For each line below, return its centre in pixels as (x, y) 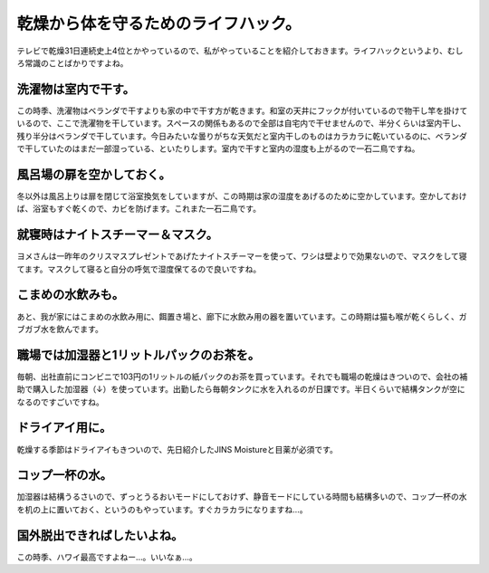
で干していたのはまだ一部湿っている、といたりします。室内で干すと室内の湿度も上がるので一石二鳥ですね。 (218, 148)
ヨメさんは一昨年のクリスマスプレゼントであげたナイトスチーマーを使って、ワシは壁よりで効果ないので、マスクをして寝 (242, 256)
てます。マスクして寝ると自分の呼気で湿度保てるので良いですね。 (139, 269)
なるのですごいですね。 (60, 402)
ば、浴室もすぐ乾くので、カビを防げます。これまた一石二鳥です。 (139, 209)
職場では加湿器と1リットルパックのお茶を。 (139, 354)
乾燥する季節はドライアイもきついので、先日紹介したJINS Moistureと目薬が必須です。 (177, 449)
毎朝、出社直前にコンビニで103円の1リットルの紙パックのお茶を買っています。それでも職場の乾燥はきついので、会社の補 (242, 377)
